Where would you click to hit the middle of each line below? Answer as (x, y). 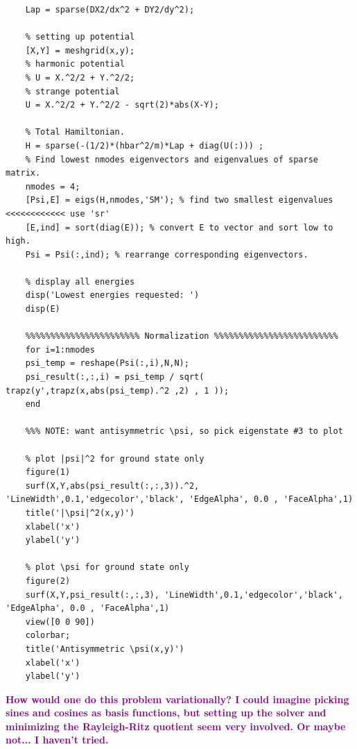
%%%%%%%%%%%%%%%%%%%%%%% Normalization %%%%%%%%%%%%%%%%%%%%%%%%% (182, 336)
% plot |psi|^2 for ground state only (115, 458)
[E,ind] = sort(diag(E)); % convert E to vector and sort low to (179, 227)
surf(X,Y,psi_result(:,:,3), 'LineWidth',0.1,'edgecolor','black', (184, 595)
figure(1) (48, 472)
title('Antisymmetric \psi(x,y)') (105, 649)
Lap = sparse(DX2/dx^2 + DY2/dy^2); (110, 10)
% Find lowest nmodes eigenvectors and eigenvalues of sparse (172, 159)
